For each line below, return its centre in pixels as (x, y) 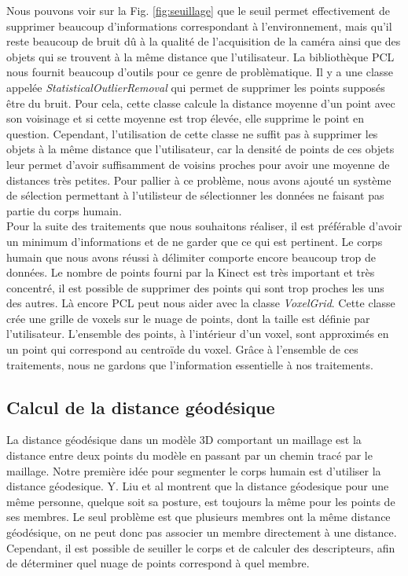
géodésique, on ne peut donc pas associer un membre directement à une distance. (202, 532)
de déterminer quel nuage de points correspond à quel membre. (158, 563)
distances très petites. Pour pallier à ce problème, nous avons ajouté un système (199, 180)
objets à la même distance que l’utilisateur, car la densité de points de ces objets (200, 149)
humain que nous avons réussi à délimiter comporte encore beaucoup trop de (191, 257)
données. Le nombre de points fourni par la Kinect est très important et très (191, 272)
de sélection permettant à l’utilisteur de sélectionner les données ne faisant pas (195, 195)
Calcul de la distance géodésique (141, 407)
